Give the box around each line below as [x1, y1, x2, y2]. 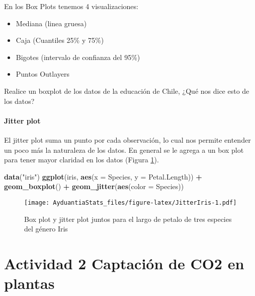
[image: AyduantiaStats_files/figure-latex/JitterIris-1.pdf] [24, 199, 237, 206]
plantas [4, 273, 55, 293]
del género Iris [24, 223, 68, 234]
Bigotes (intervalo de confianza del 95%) [16, 51, 140, 62]
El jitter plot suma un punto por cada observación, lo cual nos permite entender [4, 134, 251, 145]
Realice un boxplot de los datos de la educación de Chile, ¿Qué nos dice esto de [4, 85, 249, 96]
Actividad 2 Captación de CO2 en [4, 253, 244, 273]
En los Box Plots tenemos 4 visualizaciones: [4, 1, 138, 11]
